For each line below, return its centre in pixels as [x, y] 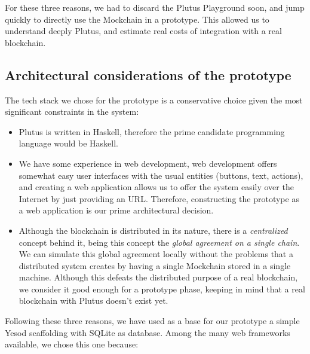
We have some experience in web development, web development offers [148, 163]
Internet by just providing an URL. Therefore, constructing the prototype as [159, 198]
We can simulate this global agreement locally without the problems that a [156, 254]
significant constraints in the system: [72, 112]
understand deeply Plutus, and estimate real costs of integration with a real [143, 31]
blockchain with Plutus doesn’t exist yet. [93, 300]
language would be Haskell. [68, 143]
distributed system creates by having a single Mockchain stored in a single [155, 265]
